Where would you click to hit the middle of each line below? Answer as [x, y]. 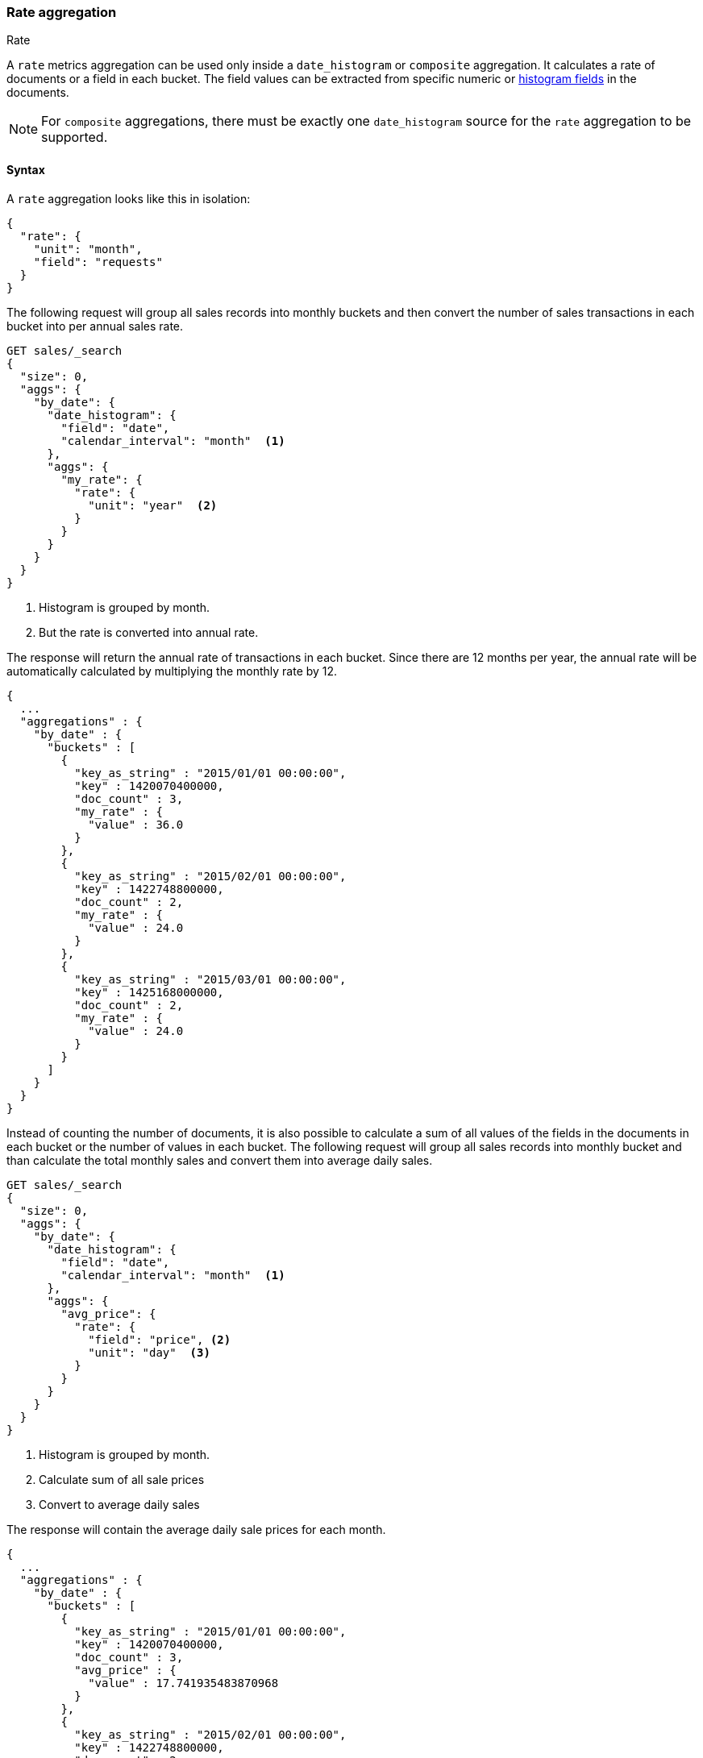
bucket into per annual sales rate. [95, 326]
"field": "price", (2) [160, 1339]
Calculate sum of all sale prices [122, 1479]
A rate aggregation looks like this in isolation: [129, 198]
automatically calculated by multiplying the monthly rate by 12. [172, 671]
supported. [75, 137]
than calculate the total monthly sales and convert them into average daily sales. [220, 1160]
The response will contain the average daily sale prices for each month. [196, 1529]
